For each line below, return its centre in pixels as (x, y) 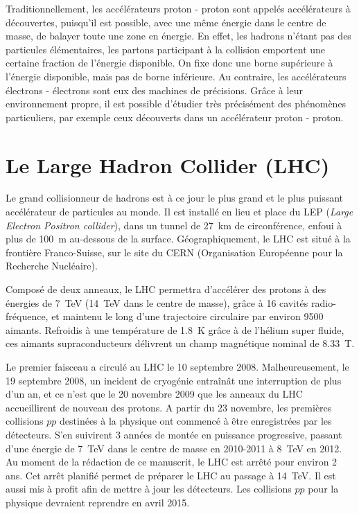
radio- (323, 302)
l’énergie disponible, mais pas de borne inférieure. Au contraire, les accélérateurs (176, 76)
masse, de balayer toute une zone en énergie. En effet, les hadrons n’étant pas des (178, 36)
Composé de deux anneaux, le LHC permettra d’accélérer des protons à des (166, 289)
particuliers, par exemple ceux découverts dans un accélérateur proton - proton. (175, 117)
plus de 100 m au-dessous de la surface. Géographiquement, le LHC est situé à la (178, 239)
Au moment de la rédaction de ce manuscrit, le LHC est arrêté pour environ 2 (172, 462)
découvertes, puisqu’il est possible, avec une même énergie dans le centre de (166, 22)
